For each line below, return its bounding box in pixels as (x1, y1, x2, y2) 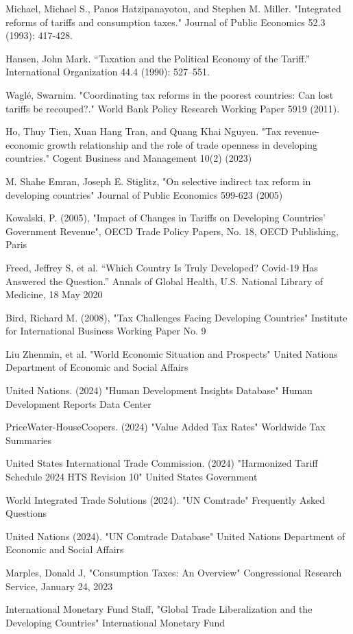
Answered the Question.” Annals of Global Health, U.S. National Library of (5, 273, 324, 288)
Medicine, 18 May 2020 (5, 287, 103, 302)
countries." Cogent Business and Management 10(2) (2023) (5, 151, 252, 165)
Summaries (5, 432, 52, 447)
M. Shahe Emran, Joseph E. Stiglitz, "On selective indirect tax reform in (5, 173, 311, 188)
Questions (5, 506, 47, 520)
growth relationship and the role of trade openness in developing (47, 137, 318, 151)
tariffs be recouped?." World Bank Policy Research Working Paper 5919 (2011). (5, 101, 340, 115)
